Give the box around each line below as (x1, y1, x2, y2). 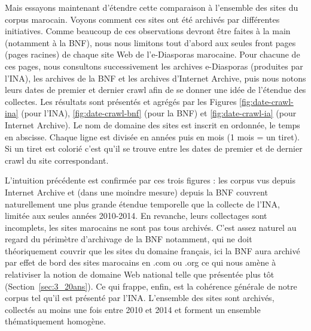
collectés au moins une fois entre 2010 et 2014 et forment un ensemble (5, 303, 261, 315)
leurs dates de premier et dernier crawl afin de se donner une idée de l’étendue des (5, 83, 306, 96)
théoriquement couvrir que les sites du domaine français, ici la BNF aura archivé (5, 244, 300, 257)
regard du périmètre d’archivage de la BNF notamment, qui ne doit (5, 233, 252, 245)
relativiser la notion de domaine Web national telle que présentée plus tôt (5, 268, 275, 281)
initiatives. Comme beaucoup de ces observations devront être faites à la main (5, 25, 291, 37)
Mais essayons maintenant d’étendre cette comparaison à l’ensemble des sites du (5, 1, 298, 13)
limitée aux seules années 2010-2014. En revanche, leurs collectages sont (5, 209, 267, 222)
